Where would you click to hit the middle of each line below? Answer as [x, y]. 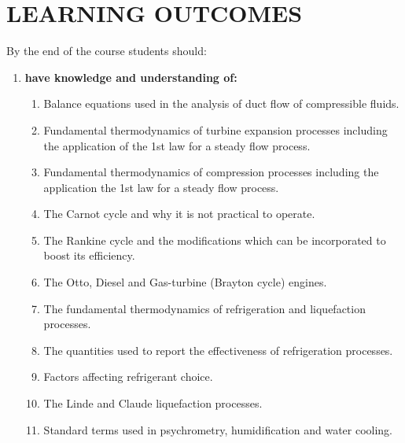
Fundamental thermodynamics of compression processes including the [211, 172]
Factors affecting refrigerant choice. [128, 377]
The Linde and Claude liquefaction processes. [153, 403]
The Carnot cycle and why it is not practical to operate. [179, 214]
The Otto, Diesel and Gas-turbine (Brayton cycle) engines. [185, 282]
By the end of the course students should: [107, 51]
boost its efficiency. [89, 255]
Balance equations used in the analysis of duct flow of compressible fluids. [221, 103]
